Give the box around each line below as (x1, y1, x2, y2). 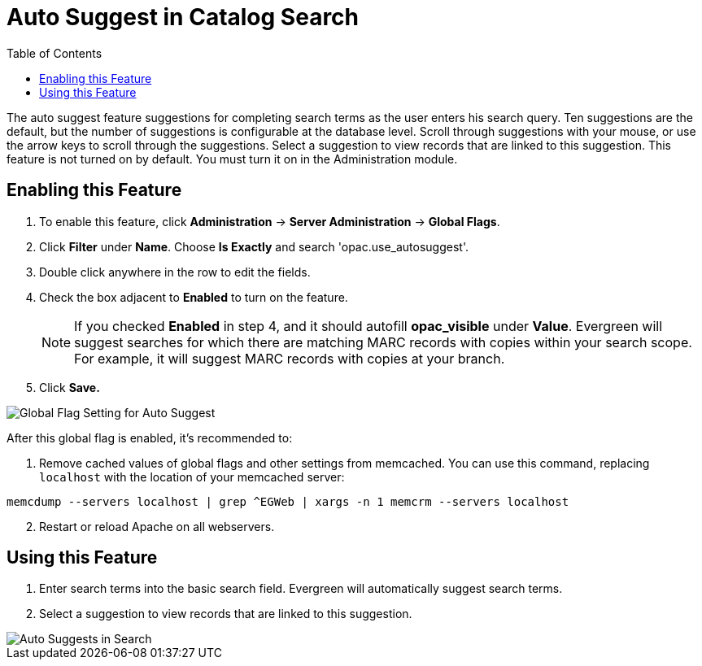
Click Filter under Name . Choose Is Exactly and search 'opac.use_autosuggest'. (39, 239, 469, 254)
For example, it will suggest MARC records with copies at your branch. (74, 350, 505, 367)
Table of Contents (7, 46, 102, 60)
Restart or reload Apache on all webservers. (39, 519, 275, 533)
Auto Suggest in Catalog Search (7, 3, 360, 31)
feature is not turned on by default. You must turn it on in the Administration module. (7, 151, 458, 166)
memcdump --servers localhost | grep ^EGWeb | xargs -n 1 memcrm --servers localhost (7, 494, 569, 508)
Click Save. (39, 380, 100, 394)
